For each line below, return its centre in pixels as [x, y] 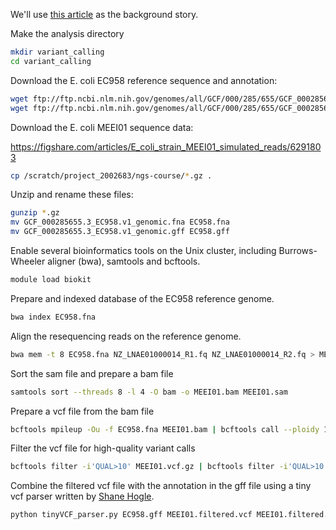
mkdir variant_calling [57, 52]
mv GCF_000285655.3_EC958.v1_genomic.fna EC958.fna [120, 222]
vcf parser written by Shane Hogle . [82, 496]
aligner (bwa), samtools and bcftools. [124, 261]
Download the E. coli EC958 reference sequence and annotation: [144, 80]
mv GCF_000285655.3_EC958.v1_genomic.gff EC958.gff [120, 232]
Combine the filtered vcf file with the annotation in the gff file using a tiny [161, 486]
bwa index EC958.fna [53, 317]
